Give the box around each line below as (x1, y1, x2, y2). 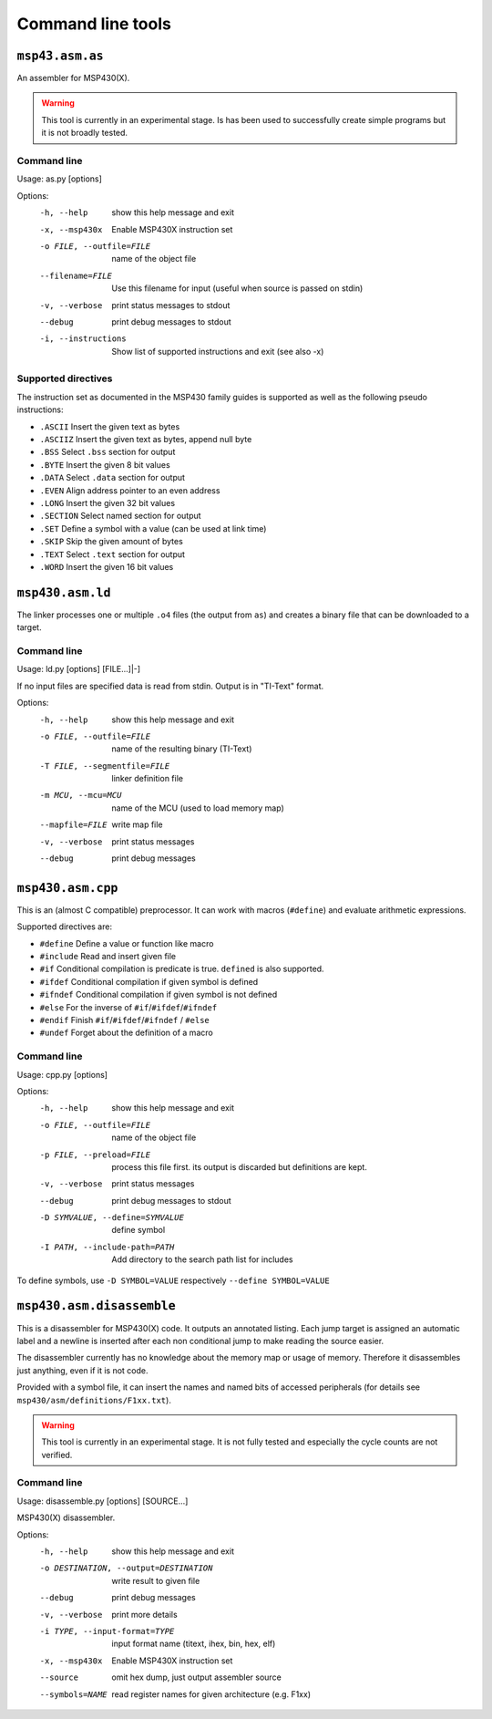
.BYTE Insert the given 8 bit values (39, 459, 170, 470)
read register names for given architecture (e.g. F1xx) (111, 1688, 312, 1700)
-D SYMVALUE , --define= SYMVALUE (39, 1213, 184, 1223)
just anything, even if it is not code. (16, 1364, 149, 1376)
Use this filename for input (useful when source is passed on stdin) (111, 283, 364, 294)
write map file (111, 819, 163, 830)
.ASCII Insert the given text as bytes (39, 420, 180, 432)
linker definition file (111, 773, 184, 784)
